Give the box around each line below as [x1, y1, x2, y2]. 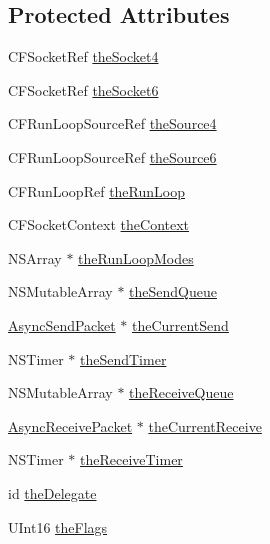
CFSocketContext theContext [8, 214, 190, 235]
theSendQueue [129, 281, 217, 302]
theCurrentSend [131, 314, 229, 335]
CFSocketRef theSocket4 [8, 46, 159, 67]
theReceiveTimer [79, 449, 183, 470]
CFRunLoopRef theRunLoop [8, 180, 185, 201]
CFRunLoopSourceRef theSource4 [8, 113, 217, 134]
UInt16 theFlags [8, 516, 108, 537]
